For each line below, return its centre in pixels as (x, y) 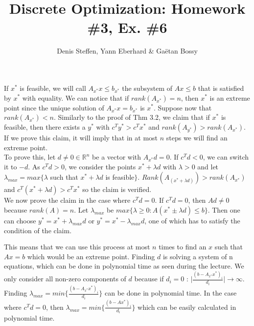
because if (149, 279)
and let (208, 166)
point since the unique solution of (54, 107)
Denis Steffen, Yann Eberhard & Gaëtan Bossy (127, 51)
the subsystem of (147, 88)
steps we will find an (197, 138)
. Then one (224, 210)
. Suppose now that (183, 107)
